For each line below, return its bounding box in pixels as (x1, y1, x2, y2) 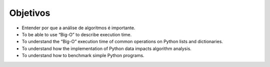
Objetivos (9, 7, 50, 18)
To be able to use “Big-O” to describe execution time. (21, 31, 132, 37)
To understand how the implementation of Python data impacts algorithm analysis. (21, 45, 192, 52)
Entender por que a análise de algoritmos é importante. (21, 25, 135, 31)
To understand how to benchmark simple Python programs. (21, 53, 144, 59)
